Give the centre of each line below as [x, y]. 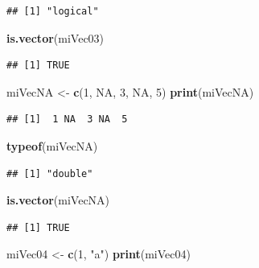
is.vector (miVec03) [55, 37]
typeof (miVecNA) [52, 145]
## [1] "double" [50, 173]
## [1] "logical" [53, 11]
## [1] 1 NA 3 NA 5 [67, 120]
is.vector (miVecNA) [58, 200]
